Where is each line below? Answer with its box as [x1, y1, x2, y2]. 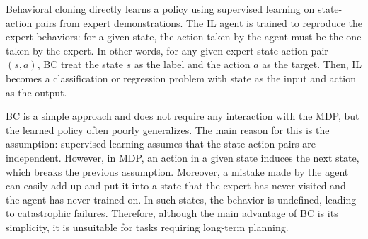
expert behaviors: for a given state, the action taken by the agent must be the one [6, 29, 362, 44]
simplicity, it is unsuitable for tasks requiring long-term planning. [6, 219, 289, 234]
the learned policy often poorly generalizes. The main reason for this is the [6, 122, 330, 137]
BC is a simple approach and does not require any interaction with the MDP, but [6, 109, 360, 123]
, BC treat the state [37, 57, 123, 72]
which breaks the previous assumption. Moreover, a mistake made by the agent [6, 164, 349, 179]
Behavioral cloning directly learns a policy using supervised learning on [6, 1, 315, 16]
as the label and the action [134, 57, 251, 72]
